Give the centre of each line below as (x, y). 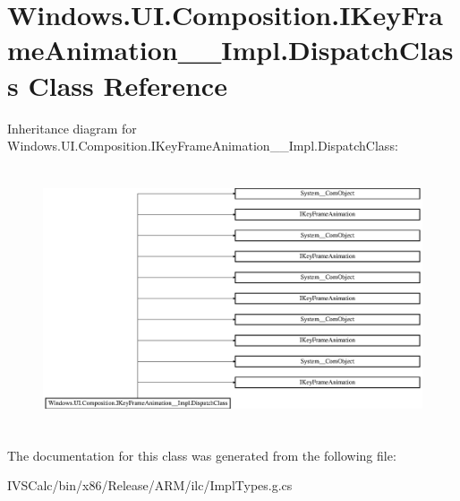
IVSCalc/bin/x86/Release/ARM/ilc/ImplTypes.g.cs (150, 485)
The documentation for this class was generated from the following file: (202, 455)
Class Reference (128, 85)
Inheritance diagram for (72, 128)
